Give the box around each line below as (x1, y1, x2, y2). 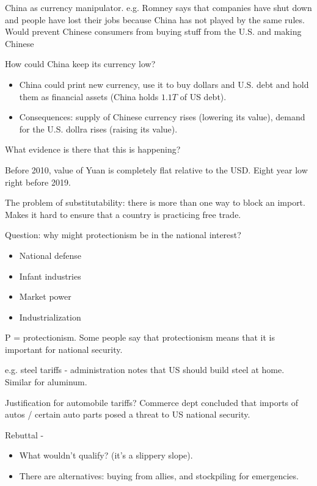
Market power (19, 290, 71, 303)
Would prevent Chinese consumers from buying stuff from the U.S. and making (5, 25, 302, 38)
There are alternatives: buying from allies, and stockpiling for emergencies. (19, 470, 299, 482)
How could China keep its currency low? (5, 57, 156, 70)
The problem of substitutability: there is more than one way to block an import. (5, 196, 305, 209)
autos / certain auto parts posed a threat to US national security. (5, 408, 250, 421)
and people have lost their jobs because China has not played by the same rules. (5, 13, 305, 26)
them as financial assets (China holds (19, 90, 159, 103)
